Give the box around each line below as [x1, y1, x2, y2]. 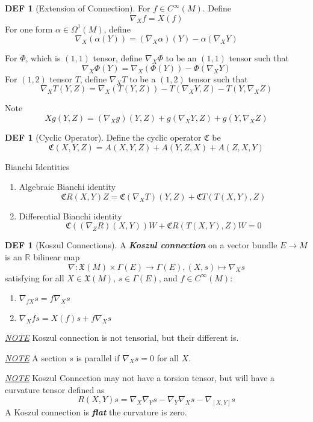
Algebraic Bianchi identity [19, 180, 116, 193]
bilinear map [33, 250, 80, 263]
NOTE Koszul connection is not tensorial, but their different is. [5, 331, 239, 343]
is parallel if [76, 351, 120, 364]
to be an [166, 52, 197, 64]
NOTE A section [5, 351, 67, 364]
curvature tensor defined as [5, 383, 105, 396]
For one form [5, 22, 53, 35]
